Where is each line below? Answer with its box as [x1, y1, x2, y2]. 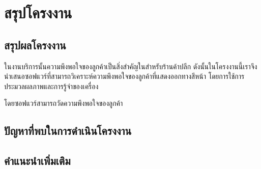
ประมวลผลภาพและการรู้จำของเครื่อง [4, 80, 99, 91]
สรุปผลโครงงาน [4, 37, 66, 52]
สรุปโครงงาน [4, 2, 72, 23]
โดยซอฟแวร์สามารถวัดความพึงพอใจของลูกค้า [4, 98, 123, 108]
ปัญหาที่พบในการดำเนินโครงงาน [4, 123, 132, 138]
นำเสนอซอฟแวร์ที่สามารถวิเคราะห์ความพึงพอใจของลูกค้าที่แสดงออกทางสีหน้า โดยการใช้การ [4, 71, 245, 81]
